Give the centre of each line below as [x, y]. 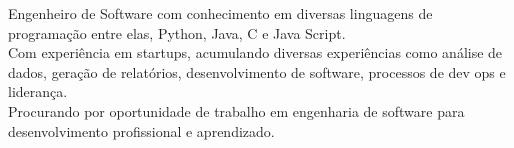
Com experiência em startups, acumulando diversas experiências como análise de [255, 52]
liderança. [38, 91]
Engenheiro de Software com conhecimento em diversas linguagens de [220, 13]
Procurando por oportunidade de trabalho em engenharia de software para [236, 110]
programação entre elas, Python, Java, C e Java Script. [177, 32]
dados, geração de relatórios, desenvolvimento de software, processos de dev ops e [257, 71]
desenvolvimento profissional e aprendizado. [141, 130]
